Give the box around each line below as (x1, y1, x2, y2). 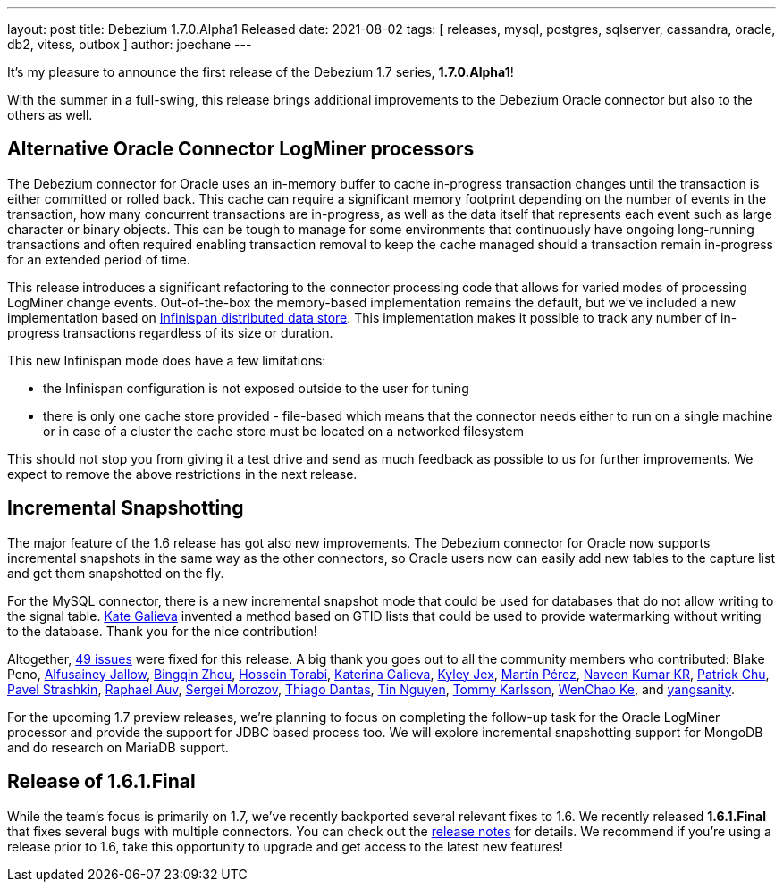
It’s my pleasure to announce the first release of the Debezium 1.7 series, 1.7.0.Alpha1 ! (7, 64, 514, 80)
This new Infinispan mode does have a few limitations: (7, 352, 326, 368)
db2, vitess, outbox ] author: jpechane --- (7, 37, 252, 52)
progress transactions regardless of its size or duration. (7, 324, 333, 340)
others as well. (7, 107, 93, 122)
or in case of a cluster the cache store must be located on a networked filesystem (43, 423, 524, 439)
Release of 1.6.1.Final (7, 770, 196, 793)
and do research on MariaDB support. (7, 739, 229, 755)
